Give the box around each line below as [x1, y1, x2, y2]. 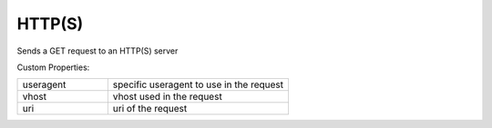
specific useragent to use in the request [112, 78, 284, 91]
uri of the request [112, 103, 188, 115]
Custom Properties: [16, 62, 90, 73]
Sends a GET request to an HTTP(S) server [16, 45, 179, 56]
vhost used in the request [112, 91, 222, 103]
